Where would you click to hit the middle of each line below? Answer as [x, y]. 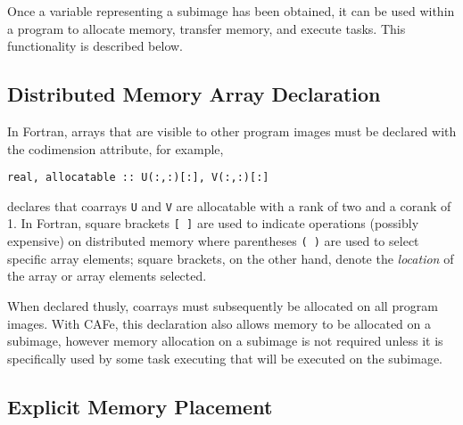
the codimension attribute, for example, [116, 148]
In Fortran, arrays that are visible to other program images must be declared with [232, 131]
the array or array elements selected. [107, 276]
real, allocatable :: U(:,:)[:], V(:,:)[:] [138, 178]
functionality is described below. [95, 46]
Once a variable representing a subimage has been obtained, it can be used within [231, 11]
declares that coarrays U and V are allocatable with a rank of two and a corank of [229, 205]
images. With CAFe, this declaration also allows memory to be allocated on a [219, 323]
